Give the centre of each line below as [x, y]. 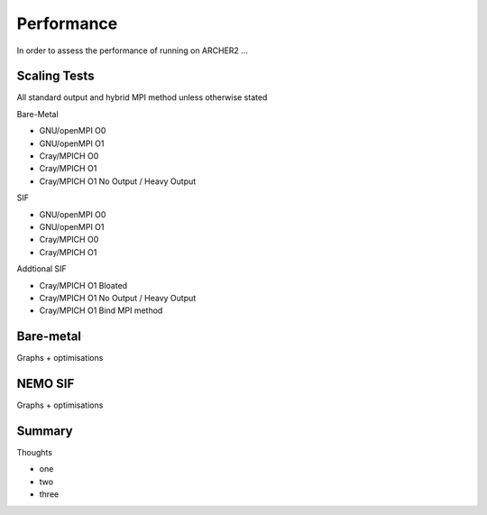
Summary [45, 431]
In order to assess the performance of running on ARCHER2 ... [132, 51]
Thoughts [35, 453]
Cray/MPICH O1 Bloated [83, 285]
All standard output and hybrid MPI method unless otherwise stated [142, 97]
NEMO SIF [46, 384]
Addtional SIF [41, 269]
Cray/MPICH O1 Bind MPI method [101, 310]
